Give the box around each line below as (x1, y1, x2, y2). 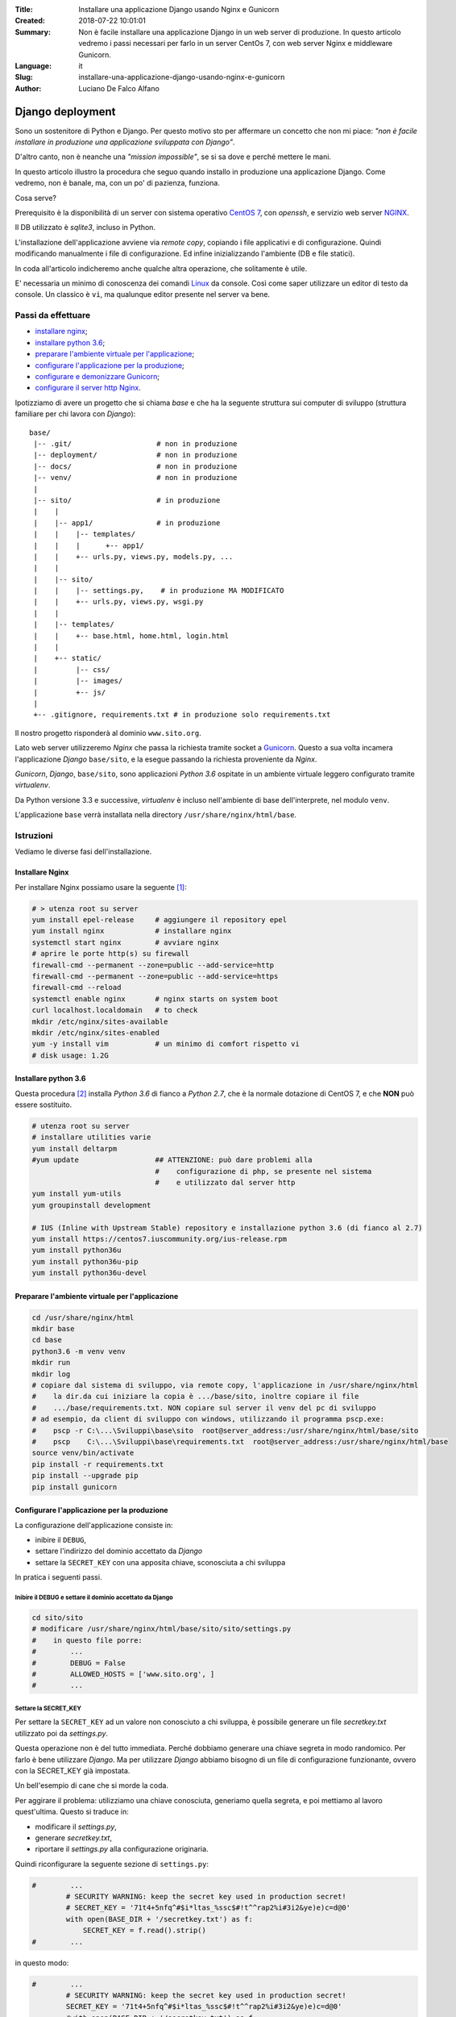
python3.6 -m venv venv (31, 1347, 126, 1355)
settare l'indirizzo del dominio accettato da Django (35, 1546, 203, 1556)
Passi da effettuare (15, 310, 91, 321)
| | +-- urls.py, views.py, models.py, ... (33, 552, 234, 561)
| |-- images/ (33, 676, 123, 686)
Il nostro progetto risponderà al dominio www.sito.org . (15, 728, 201, 737)
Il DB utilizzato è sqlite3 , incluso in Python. (15, 223, 156, 232)
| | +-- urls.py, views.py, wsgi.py (33, 597, 204, 607)
